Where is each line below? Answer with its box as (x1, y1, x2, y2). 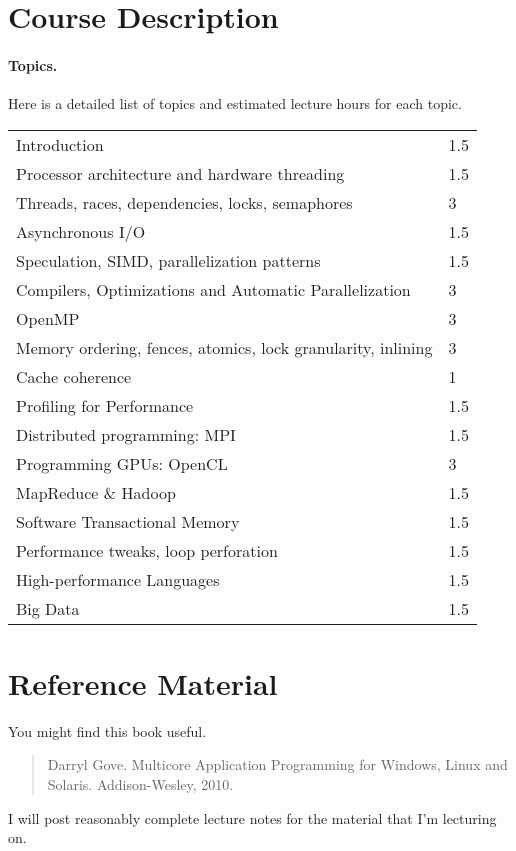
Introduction (16, 132, 104, 156)
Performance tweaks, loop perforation (16, 538, 278, 562)
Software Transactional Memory (16, 509, 240, 533)
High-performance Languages (16, 567, 220, 591)
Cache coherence (16, 364, 132, 388)
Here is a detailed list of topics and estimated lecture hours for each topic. (8, 93, 462, 114)
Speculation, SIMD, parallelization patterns (16, 248, 321, 272)
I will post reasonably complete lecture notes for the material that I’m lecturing (8, 807, 497, 828)
